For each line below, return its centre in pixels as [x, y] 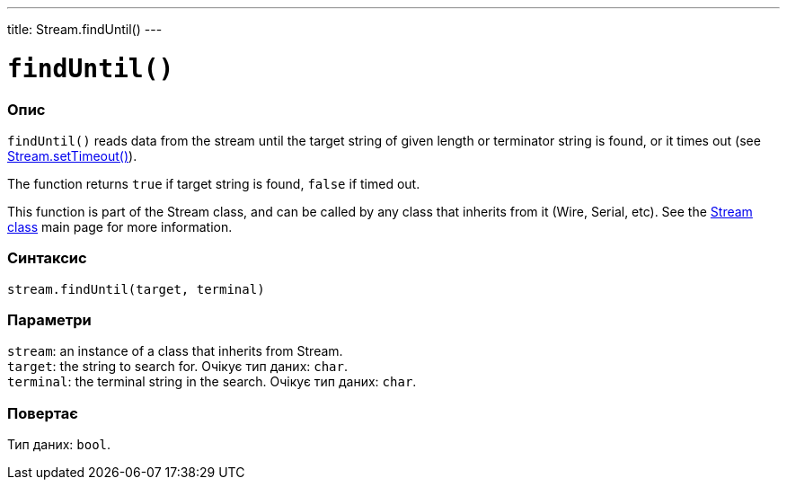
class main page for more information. [120, 226]
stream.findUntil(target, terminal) [136, 289]
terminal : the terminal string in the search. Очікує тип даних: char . [212, 382]
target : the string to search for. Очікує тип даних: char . [178, 367]
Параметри [49, 320]
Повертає [43, 413]
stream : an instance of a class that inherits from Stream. [175, 351]
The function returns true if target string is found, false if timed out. [214, 183]
